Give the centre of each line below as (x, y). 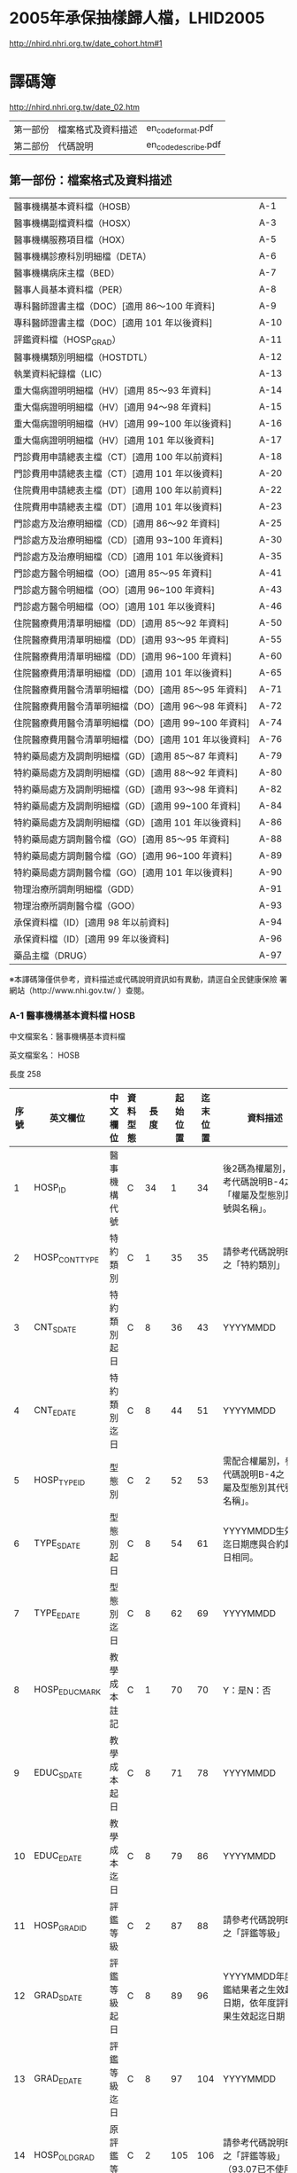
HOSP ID (50, 1188)
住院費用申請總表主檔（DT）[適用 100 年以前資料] (118, 490)
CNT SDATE (55, 1327)
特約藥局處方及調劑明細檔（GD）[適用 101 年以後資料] (127, 823)
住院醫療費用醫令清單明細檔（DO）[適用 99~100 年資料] (132, 723)
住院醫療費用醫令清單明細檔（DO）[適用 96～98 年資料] (130, 706)
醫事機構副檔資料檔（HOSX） (75, 223)
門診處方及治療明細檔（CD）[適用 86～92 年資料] (117, 523)
